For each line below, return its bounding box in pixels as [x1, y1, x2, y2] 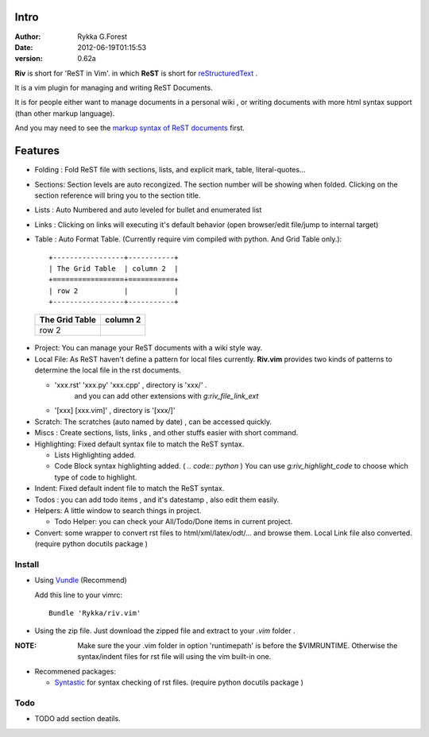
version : [14, 54, 43, 64]
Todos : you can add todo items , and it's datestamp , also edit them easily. [34, 495, 280, 504]
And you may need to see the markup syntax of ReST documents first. [14, 123, 245, 133]
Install [14, 558, 40, 569]
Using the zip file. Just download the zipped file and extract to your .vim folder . [34, 626, 296, 635]
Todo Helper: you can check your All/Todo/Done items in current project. [54, 517, 293, 527]
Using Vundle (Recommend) [34, 576, 127, 585]
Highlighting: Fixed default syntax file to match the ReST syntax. [34, 439, 245, 449]
